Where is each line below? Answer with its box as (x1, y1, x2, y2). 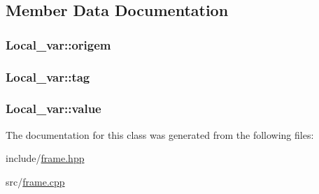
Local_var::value (6, 100, 101, 117)
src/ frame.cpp (6, 174, 65, 188)
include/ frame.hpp (6, 151, 85, 165)
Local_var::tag (6, 68, 90, 85)
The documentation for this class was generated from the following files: (6, 127, 314, 142)
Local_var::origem (6, 36, 111, 53)
